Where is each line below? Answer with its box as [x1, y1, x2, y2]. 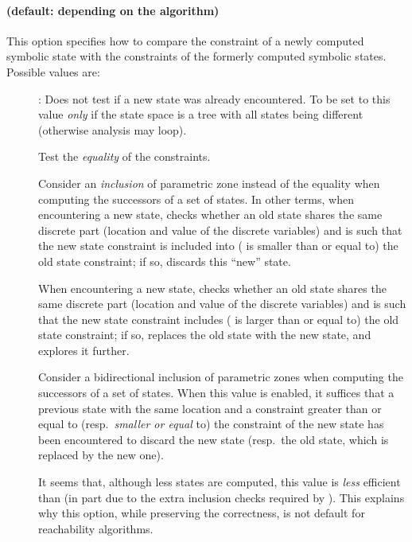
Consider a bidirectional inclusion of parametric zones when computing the [38, 368, 403, 385]
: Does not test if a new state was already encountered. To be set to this [38, 90, 391, 107]
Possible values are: [6, 63, 100, 80]
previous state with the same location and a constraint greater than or [38, 400, 382, 416]
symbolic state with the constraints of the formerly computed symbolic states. [6, 48, 387, 64]
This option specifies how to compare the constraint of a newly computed [6, 32, 364, 49]
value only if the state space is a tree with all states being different [38, 106, 363, 123]
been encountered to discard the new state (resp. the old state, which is [38, 431, 389, 447]
